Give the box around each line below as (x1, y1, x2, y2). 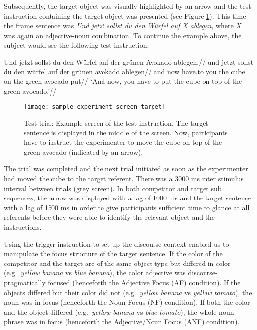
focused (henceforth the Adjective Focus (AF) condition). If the (48, 277, 241, 287)
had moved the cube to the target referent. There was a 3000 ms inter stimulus (4, 173, 244, 183)
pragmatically (4, 277, 46, 287)
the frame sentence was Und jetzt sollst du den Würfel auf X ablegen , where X (4, 20, 241, 31)
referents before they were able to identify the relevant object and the (4, 212, 215, 222)
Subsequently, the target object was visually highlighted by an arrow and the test (4, 1, 251, 11)
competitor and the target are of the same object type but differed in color (4, 258, 231, 268)
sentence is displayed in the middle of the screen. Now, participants (24, 127, 228, 137)
